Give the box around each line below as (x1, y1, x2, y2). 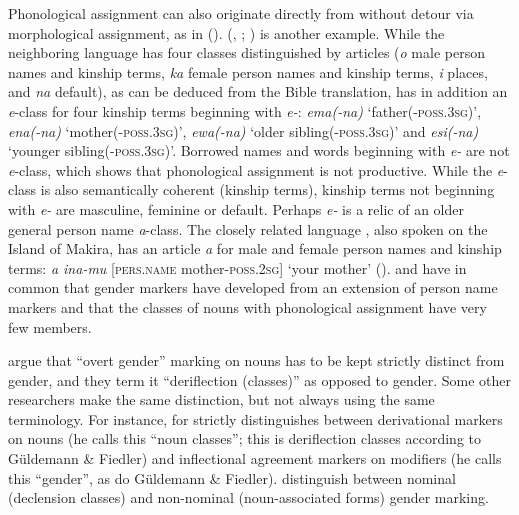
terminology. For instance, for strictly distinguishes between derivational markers (8, 408, 503, 429)
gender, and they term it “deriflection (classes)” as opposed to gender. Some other (8, 369, 511, 390)
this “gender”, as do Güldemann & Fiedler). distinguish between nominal (8, 467, 456, 488)
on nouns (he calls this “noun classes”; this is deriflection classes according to (8, 428, 481, 449)
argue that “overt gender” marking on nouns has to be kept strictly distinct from (8, 350, 505, 371)
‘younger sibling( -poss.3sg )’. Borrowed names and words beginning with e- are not (8, 140, 510, 161)
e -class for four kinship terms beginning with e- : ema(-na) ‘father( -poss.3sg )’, (8, 100, 482, 121)
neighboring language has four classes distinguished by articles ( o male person (8, 42, 485, 63)
